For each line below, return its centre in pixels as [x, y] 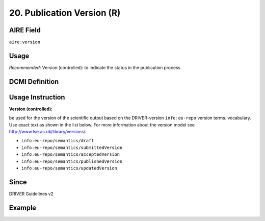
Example [23, 208]
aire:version [25, 42]
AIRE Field [25, 30]
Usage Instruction [37, 97]
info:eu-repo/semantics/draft [58, 141]
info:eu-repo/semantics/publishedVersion [72, 161]
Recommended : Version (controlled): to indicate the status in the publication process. [95, 67]
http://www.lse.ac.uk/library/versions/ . [48, 132]
